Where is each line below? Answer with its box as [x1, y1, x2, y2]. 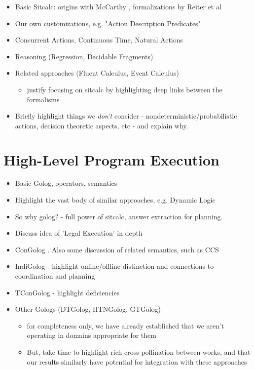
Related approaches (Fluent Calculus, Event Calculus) [15, 68, 179, 78]
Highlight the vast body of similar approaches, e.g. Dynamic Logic [15, 195, 216, 205]
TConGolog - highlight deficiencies [15, 287, 120, 297]
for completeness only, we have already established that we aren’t [27, 320, 224, 330]
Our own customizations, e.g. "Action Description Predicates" [15, 18, 201, 28]
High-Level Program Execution [3, 149, 220, 169]
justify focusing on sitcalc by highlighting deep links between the [27, 84, 222, 94]
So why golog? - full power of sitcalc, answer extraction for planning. [15, 211, 223, 221]
